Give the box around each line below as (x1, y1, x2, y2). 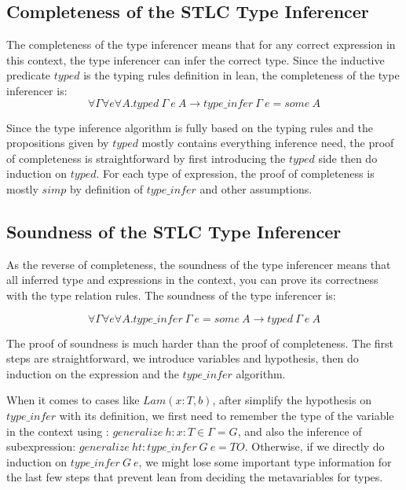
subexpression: (6, 438, 76, 455)
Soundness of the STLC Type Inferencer (6, 219, 342, 243)
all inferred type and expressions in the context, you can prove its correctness (6, 271, 379, 288)
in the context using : (6, 422, 109, 439)
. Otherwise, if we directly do (244, 438, 385, 455)
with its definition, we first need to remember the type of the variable (59, 407, 394, 423)
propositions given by (6, 134, 109, 151)
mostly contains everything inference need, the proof (141, 134, 394, 151)
